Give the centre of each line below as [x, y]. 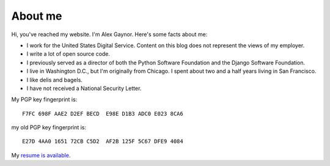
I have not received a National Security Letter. [84, 88]
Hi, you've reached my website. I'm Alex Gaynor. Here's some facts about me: [109, 34]
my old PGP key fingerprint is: [49, 127]
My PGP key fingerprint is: [44, 100]
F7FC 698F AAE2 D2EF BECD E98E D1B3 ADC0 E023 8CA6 [103, 114]
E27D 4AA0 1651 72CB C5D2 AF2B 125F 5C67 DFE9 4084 [103, 141]
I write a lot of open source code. [68, 54]
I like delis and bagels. [54, 80]
